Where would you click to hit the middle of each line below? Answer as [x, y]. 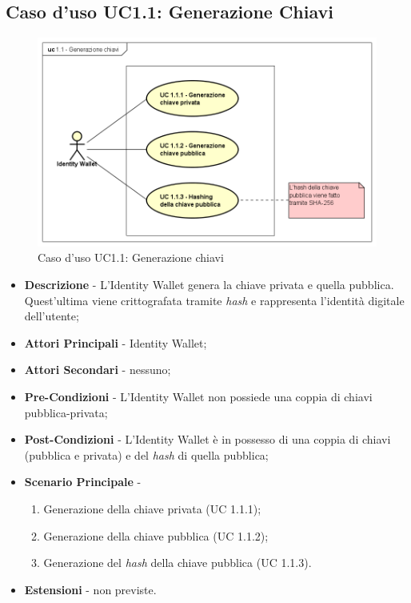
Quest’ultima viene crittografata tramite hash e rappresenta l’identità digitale [214, 300]
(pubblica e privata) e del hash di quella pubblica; [146, 454]
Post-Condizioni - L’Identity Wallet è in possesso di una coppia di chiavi [207, 439]
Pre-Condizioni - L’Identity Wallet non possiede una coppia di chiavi [198, 396]
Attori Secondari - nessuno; [98, 370]
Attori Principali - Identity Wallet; [116, 342]
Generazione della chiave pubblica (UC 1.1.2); [156, 535]
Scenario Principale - [83, 482]
